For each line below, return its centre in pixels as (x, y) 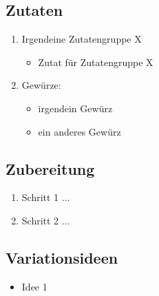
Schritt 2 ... (46, 220)
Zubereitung (50, 168)
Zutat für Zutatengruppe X (96, 62)
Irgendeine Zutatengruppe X (82, 39)
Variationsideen (62, 257)
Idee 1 (34, 286)
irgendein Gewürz (75, 108)
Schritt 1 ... (46, 197)
